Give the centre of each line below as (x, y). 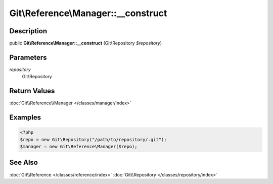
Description (28, 31)
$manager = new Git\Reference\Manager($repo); (79, 147)
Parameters (28, 57)
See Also (24, 163)
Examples (25, 118)
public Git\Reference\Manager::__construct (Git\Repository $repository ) (85, 43)
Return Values (32, 91)
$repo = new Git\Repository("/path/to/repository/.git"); (93, 139)
